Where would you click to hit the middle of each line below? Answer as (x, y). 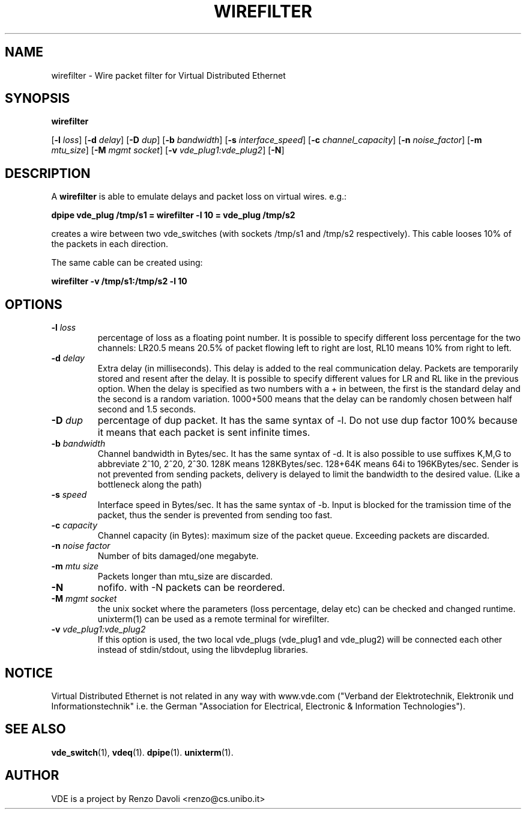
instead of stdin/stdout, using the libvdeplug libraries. (203, 650)
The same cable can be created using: (127, 263)
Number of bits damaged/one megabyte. (178, 556)
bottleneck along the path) (150, 485)
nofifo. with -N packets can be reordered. (191, 588)
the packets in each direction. (110, 244)
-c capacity (74, 525)
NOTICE (29, 673)
